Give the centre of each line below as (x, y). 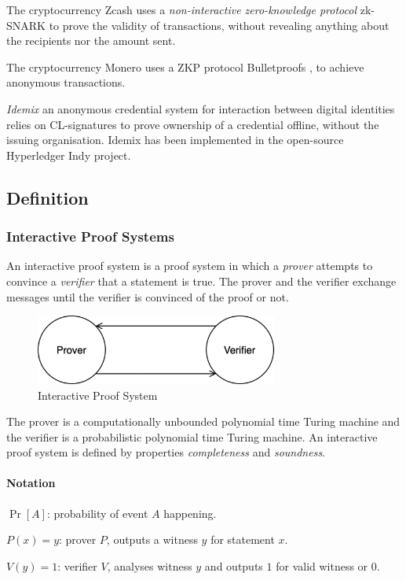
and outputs (234, 565)
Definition (48, 197)
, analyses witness (150, 565)
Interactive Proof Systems (90, 236)
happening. (190, 513)
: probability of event (97, 513)
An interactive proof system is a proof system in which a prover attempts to (190, 266)
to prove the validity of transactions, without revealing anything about (219, 25)
